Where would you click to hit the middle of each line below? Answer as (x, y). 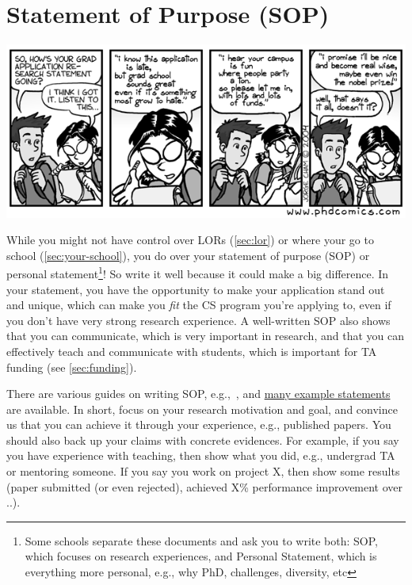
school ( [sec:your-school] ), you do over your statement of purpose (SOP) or (188, 255)
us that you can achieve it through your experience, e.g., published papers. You (199, 424)
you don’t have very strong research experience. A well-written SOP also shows (198, 320)
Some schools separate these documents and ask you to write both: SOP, (202, 540)
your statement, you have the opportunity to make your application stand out (196, 289)
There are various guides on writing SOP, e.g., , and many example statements (198, 394)
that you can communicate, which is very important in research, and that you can (205, 336)
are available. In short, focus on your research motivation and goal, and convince (202, 409)
